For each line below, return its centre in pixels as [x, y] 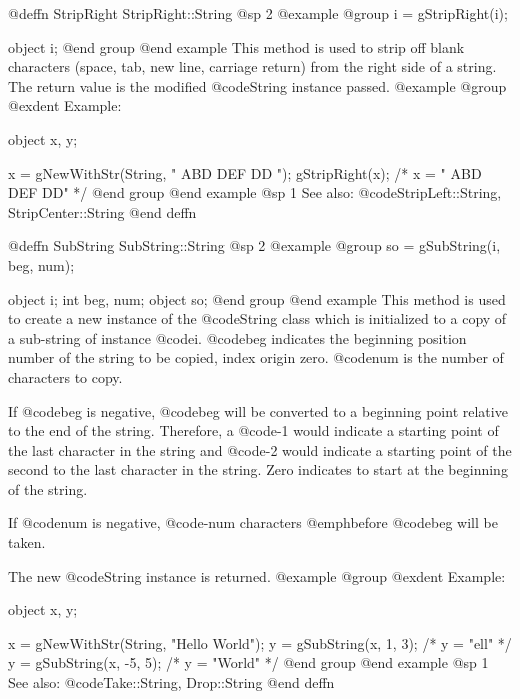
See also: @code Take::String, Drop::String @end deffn [171, 682]
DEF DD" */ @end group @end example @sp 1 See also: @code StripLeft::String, [255, 192]
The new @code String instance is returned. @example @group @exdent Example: [257, 575]
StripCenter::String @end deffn [102, 211]
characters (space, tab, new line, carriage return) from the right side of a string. [252, 66]
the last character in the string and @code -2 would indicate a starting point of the [260, 449]
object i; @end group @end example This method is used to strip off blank [236, 46]
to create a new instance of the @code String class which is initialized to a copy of [257, 318]
